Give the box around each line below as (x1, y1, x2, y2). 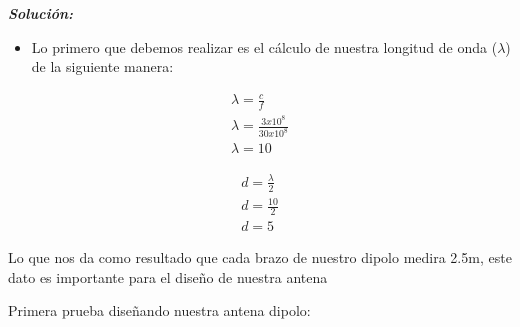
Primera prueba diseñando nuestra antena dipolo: (8, 300, 311, 321)
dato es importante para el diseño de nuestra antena (8, 266, 328, 287)
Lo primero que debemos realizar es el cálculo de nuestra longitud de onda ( (31, 36, 498, 57)
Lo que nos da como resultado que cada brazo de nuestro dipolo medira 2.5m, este (8, 246, 512, 267)
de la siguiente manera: (31, 56, 174, 77)
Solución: (8, 3, 74, 23)
